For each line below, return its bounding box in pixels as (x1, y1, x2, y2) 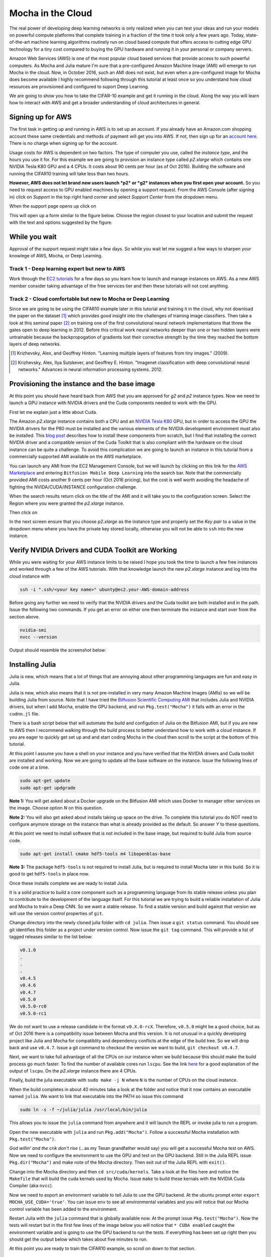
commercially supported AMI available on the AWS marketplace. (9, 454, 143, 460)
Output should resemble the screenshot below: (9, 647, 106, 653)
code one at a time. (9, 764, 50, 770)
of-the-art (9, 39, 30, 45)
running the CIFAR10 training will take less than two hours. (9, 170, 129, 176)
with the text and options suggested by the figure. (9, 219, 113, 226)
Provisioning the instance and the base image (9, 380, 156, 388)
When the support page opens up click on (9, 203, 96, 209)
